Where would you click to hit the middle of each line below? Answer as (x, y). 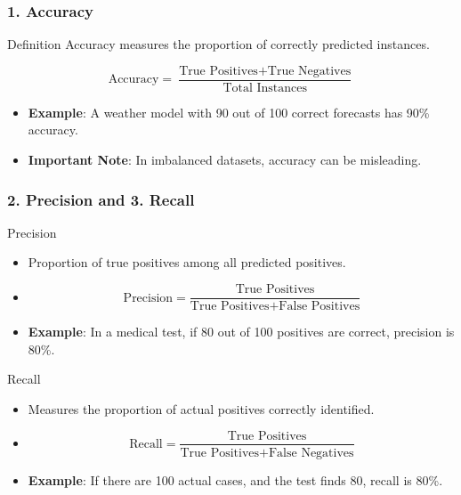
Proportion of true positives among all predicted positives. (187, 262)
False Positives (319, 307)
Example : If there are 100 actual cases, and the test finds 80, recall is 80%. (235, 479)
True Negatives (309, 71)
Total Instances (265, 88)
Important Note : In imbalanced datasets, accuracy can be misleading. (225, 160)
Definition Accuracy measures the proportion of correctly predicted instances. (218, 44)
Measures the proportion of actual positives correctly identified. (201, 408)
